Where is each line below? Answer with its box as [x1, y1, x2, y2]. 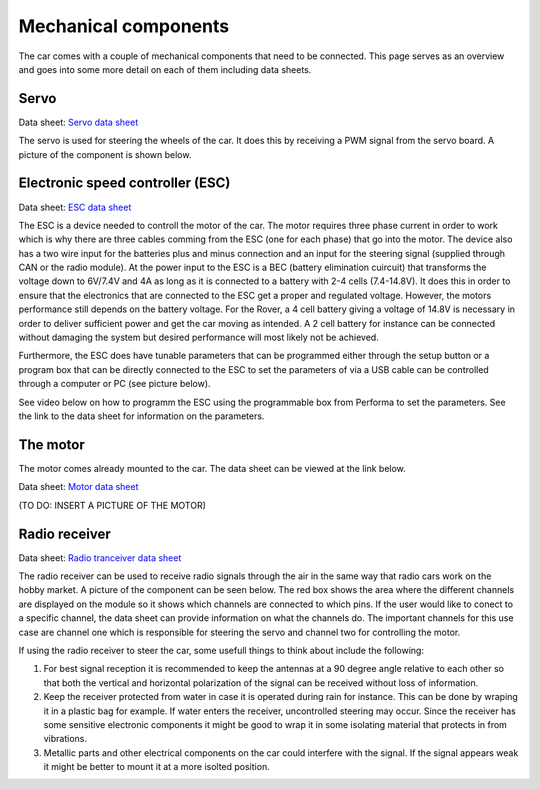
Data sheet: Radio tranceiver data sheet [18, 551, 182, 564]
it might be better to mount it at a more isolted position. [43, 761, 270, 773]
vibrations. [43, 733, 88, 745]
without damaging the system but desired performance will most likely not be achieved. [18, 331, 379, 344]
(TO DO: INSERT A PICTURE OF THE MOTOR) [18, 499, 207, 511]
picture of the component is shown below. [18, 148, 192, 160]
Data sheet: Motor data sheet [18, 481, 139, 493]
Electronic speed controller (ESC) [18, 175, 231, 192]
